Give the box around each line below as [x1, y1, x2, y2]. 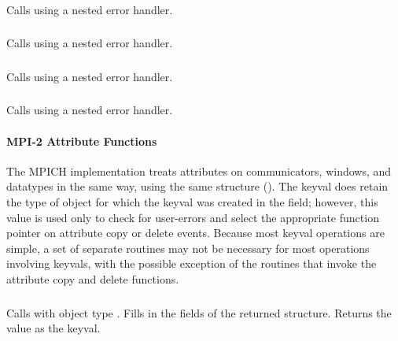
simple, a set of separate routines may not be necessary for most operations [6, 239, 370, 256]
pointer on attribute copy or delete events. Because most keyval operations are [6, 224, 385, 241]
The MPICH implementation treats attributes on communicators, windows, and [6, 162, 392, 179]
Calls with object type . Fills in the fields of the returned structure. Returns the [6, 304, 392, 321]
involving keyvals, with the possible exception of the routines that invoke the [6, 255, 377, 272]
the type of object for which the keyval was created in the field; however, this [6, 194, 378, 210]
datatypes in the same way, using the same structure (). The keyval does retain [6, 178, 389, 195]
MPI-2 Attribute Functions [6, 132, 157, 149]
